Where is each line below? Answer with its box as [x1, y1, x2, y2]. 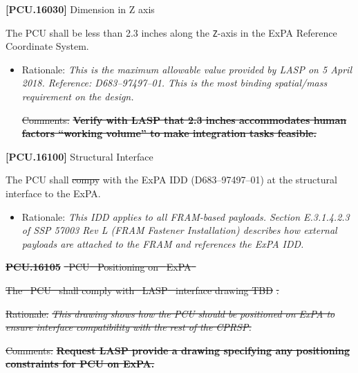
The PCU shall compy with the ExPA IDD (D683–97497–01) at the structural [6, 172, 337, 187]
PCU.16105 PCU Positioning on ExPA [6, 260, 191, 274]
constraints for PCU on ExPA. [6, 356, 155, 371]
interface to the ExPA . [6, 186, 101, 200]
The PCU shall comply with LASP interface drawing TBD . [6, 282, 279, 297]
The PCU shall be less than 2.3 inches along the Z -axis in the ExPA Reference [6, 25, 337, 39]
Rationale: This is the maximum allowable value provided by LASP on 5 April [21, 62, 352, 76]
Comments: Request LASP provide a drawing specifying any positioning [6, 343, 350, 357]
